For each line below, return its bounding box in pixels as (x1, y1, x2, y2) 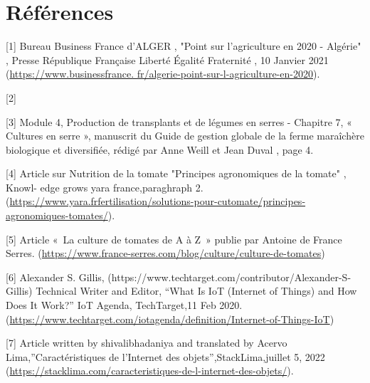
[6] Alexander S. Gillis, (6, 269, 105, 284)
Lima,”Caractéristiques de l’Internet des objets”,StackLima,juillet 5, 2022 (6, 349, 325, 364)
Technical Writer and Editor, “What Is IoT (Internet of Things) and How (36, 283, 357, 298)
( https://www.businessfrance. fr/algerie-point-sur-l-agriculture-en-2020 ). (6, 66, 320, 81)
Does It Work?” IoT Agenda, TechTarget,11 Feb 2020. (6, 298, 243, 313)
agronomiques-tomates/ (6, 208, 108, 223)
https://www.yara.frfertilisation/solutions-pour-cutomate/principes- (9, 194, 306, 209)
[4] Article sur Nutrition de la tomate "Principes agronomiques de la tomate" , (6, 166, 347, 181)
